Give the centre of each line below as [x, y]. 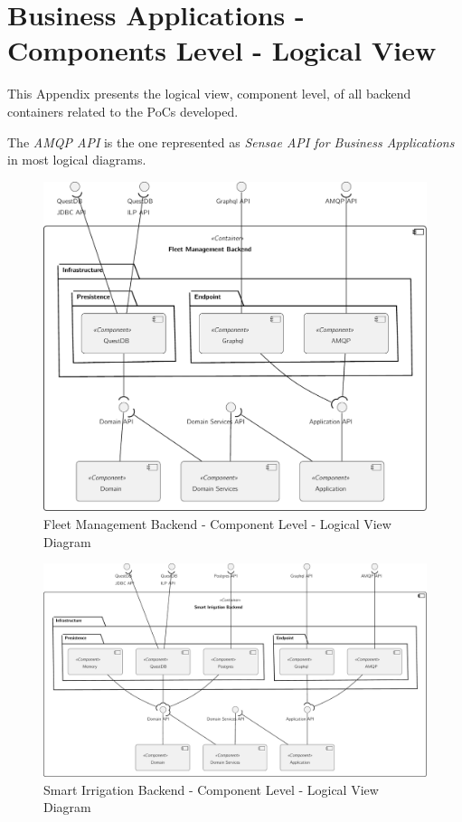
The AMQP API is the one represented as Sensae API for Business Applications [231, 142]
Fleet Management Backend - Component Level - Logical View [217, 524]
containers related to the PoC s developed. [123, 111]
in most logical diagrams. [77, 160]
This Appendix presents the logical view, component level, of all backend [209, 94]
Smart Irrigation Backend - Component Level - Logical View [211, 789]
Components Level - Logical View [222, 50]
